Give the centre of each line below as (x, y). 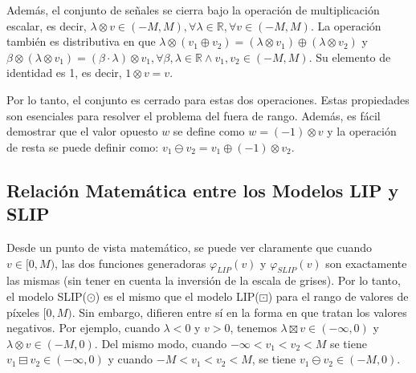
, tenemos (253, 328)
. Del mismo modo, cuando (161, 343)
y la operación (362, 131)
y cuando (131, 359)
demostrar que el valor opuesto (82, 131)
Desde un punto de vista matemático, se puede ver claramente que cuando (190, 247)
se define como (209, 131)
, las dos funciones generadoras (131, 263)
